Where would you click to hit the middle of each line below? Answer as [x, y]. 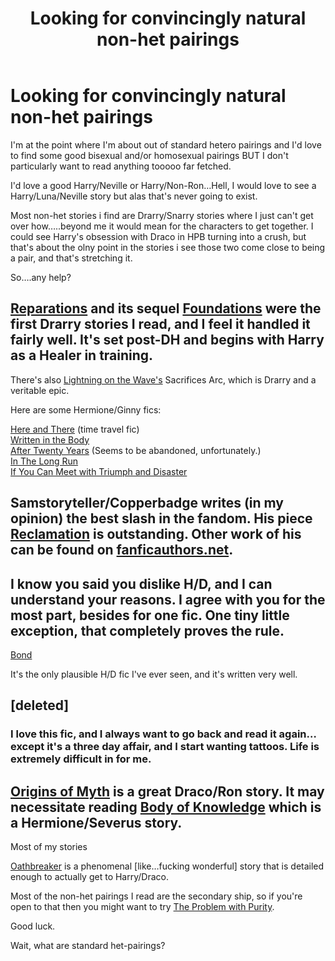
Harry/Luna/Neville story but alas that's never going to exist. [134, 196]
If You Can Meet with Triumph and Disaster [99, 471]
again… [297, 734]
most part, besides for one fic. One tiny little [150, 615]
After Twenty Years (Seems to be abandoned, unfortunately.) [136, 450]
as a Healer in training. [82, 355]
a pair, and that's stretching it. [71, 258]
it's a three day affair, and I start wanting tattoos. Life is [183, 747]
